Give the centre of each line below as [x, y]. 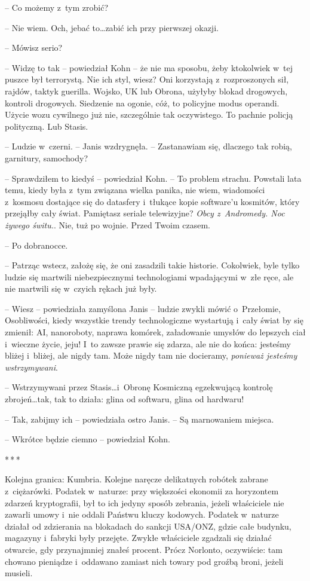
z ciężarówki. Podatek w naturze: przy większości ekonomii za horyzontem [142, 491]
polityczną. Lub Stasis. [47, 126]
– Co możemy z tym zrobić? [57, 7]
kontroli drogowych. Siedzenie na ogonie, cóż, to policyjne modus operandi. [142, 103]
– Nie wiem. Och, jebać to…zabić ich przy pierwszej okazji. [112, 27]
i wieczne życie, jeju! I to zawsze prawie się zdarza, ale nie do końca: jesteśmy [148, 343]
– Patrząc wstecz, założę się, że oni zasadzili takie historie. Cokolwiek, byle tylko [152, 265]
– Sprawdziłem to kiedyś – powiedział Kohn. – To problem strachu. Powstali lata [153, 178]
